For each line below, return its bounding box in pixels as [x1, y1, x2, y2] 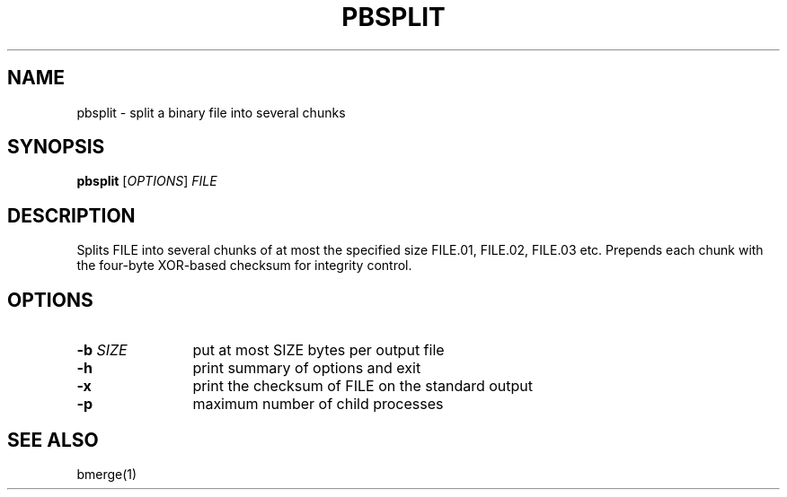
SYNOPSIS [7, 135, 105, 159]
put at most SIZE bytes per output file [192, 341, 445, 360]
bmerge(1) [76, 466, 137, 482]
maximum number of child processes [192, 395, 444, 414]
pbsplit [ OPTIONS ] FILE [76, 173, 217, 189]
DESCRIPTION [7, 204, 136, 227]
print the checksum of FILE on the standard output [192, 377, 534, 396]
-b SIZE [76, 341, 128, 360]
